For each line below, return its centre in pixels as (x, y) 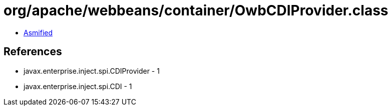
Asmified (38, 32)
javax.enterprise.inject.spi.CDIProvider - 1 (92, 71)
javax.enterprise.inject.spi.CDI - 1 (78, 86)
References (33, 52)
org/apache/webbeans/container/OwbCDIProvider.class (196, 10)
